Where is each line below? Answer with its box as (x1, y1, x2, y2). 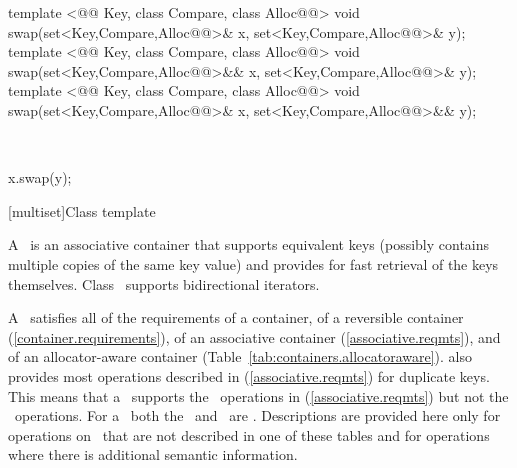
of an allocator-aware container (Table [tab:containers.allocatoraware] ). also (8, 346, 472, 367)
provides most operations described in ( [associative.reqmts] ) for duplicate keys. (8, 365, 490, 386)
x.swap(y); (8, 167, 72, 188)
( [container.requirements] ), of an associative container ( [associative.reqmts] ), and (8, 326, 501, 347)
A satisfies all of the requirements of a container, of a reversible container (8, 307, 464, 328)
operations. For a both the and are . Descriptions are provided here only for (14, 405, 501, 426)
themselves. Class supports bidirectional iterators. (8, 273, 320, 294)
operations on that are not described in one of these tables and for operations (8, 424, 490, 445)
